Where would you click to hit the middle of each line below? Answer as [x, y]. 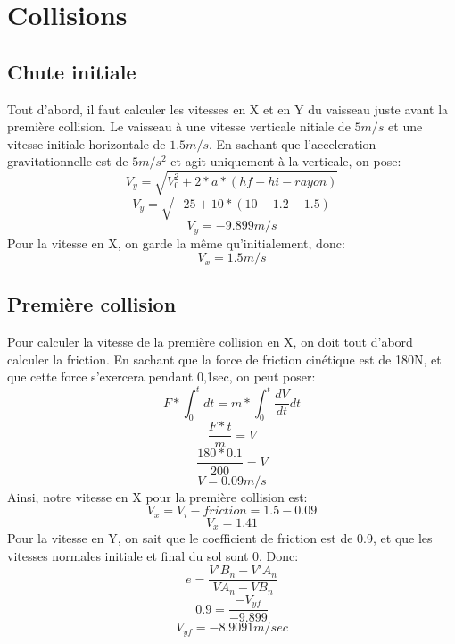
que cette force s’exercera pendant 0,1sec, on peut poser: [161, 376]
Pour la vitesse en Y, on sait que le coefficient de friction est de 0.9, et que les [220, 538]
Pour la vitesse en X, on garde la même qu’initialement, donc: [176, 243]
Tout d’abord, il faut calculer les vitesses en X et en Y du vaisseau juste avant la [228, 109]
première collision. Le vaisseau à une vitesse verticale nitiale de [179, 126]
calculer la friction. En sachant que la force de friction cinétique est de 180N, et [224, 359]
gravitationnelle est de [68, 161]
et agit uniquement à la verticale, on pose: [286, 161]
